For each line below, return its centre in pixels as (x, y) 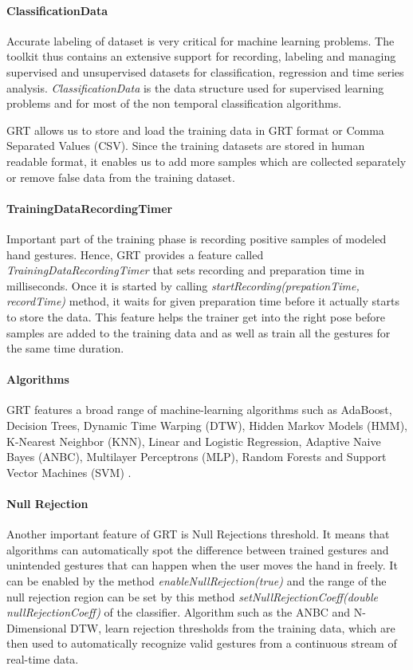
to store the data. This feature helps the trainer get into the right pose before (196, 316)
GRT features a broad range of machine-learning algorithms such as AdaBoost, (199, 410)
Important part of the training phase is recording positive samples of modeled (197, 238)
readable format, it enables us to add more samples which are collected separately (206, 161)
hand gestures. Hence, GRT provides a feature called (135, 254)
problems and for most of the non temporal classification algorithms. (174, 103)
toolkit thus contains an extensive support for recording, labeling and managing (201, 56)
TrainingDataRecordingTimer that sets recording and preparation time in (185, 270)
